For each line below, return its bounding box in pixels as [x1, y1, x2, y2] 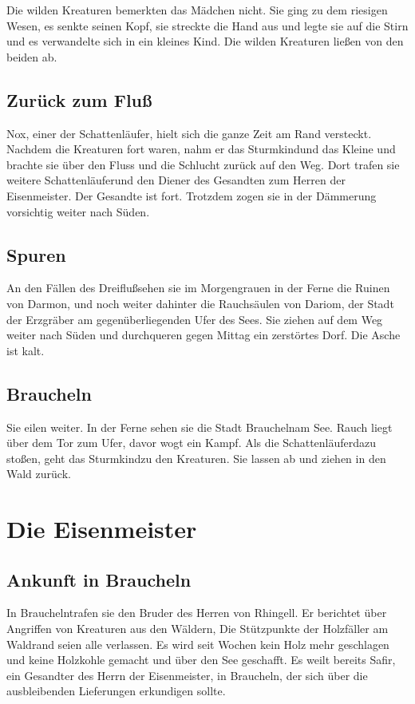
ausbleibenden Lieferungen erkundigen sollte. [6, 682, 226, 699]
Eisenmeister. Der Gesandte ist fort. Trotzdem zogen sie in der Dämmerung [6, 187, 377, 204]
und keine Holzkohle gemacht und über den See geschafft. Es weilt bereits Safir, [6, 651, 396, 668]
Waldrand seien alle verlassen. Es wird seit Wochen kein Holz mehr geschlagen [6, 635, 389, 652]
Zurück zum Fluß [6, 87, 152, 112]
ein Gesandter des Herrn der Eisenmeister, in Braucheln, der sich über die [6, 666, 368, 683]
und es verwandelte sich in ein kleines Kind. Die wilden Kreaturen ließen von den [6, 33, 404, 49]
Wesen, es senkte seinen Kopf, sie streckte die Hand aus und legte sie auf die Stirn [6, 17, 409, 34]
